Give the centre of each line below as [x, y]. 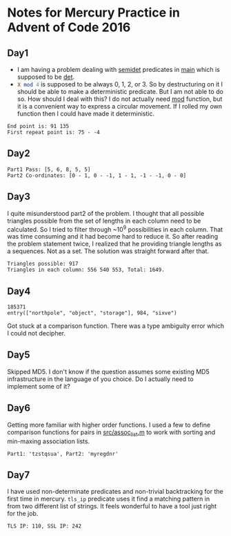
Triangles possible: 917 [43, 264]
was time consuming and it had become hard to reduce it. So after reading [113, 237]
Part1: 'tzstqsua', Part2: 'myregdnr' [63, 454]
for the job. [23, 514]
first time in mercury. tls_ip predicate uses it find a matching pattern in [109, 499]
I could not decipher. [37, 333]
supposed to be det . [46, 77]
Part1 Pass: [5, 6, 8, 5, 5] [49, 169]
